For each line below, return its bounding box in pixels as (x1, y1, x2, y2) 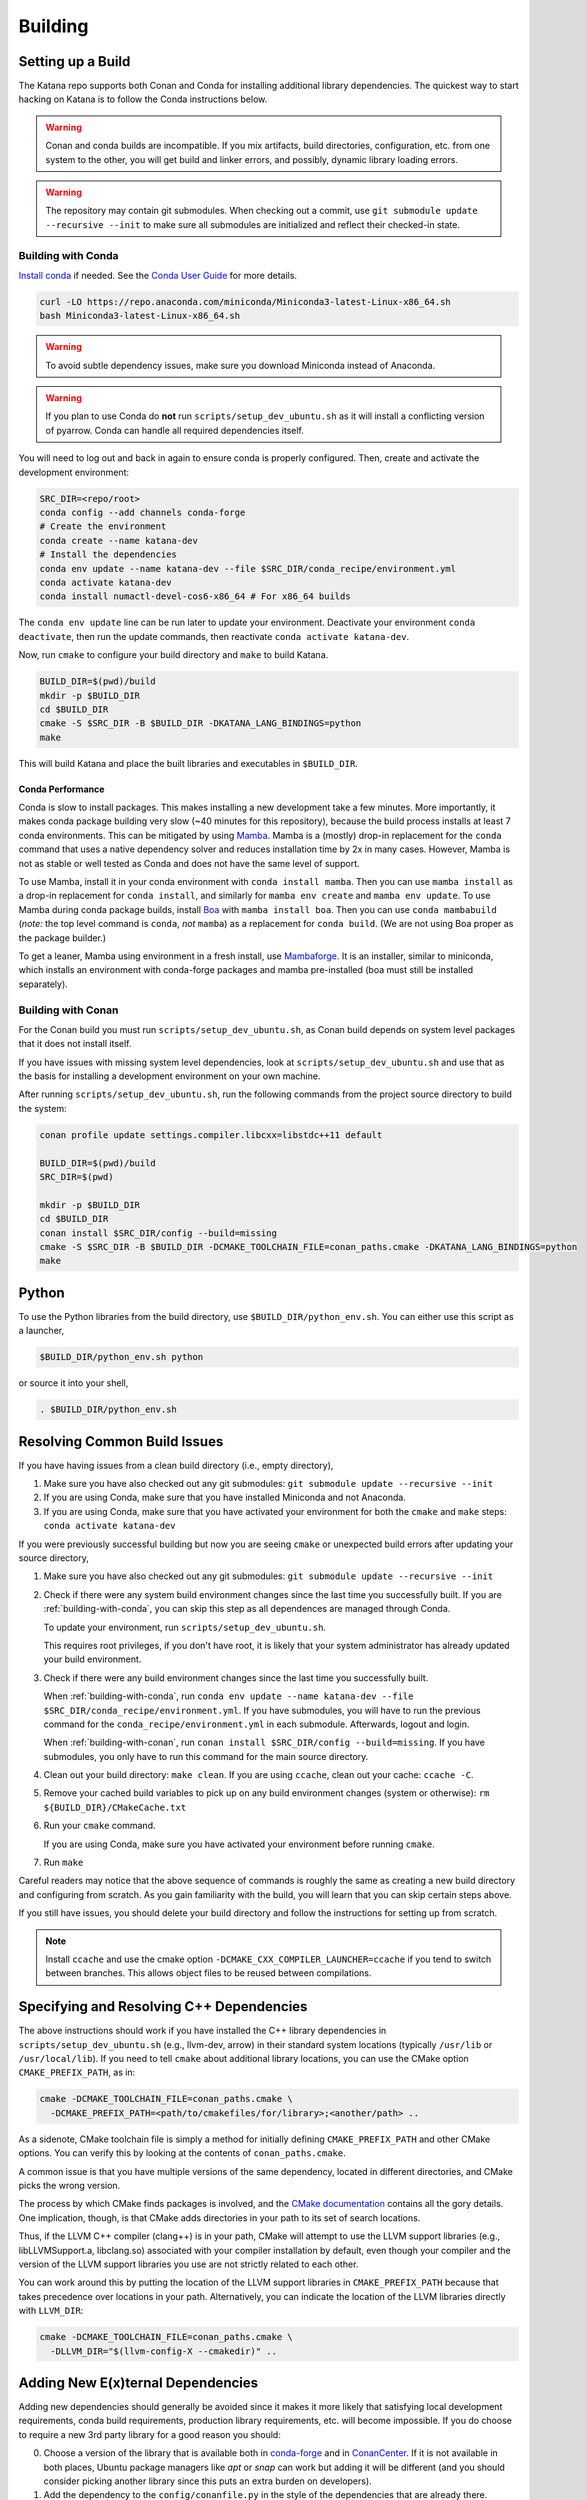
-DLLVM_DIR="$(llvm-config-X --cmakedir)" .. (50, 2345, 277, 2357)
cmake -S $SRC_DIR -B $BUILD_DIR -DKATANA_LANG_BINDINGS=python (39, 718, 362, 729)
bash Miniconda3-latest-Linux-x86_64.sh (39, 310, 240, 322)
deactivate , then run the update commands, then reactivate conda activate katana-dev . (18, 630, 410, 642)
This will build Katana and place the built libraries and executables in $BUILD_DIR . (18, 757, 359, 769)
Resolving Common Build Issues (18, 1433, 224, 1450)
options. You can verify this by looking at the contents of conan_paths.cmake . (18, 2147, 346, 2159)
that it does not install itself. (18, 1038, 132, 1050)
